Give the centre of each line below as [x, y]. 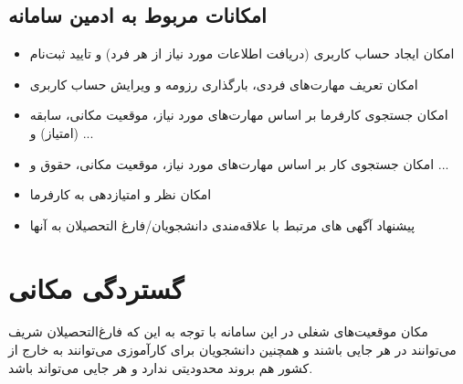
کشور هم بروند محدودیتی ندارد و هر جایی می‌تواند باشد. [161, 367]
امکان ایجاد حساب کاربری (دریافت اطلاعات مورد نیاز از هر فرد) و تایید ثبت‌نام [242, 53]
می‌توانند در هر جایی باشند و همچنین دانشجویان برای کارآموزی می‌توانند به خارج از [232, 350]
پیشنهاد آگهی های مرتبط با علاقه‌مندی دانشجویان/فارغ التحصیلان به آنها [222, 224]
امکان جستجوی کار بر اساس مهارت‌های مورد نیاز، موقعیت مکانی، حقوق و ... [239, 163]
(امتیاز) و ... [62, 132]
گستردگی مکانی [96, 288]
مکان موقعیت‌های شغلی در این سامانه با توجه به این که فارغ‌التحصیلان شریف [218, 331]
